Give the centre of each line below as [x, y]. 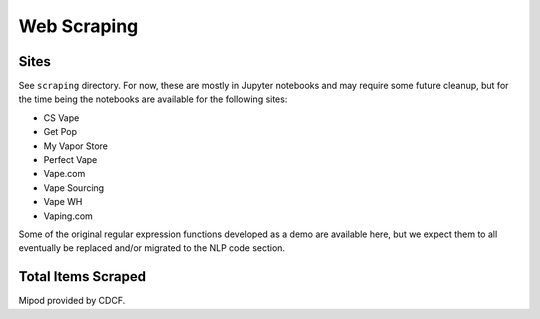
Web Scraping [78, 26]
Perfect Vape [70, 160]
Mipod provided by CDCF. [72, 301]
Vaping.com [68, 216]
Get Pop [60, 132]
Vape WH [63, 202]
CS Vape [61, 117]
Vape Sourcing [74, 187]
